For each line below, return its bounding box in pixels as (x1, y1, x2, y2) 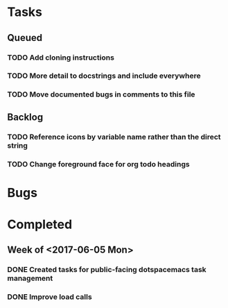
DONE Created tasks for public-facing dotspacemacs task (7, 265, 207, 275)
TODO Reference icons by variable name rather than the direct (7, 132, 221, 142)
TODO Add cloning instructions (7, 53, 114, 62)
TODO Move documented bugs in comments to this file (7, 89, 195, 99)
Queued (7, 32, 43, 44)
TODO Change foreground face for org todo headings (7, 159, 190, 169)
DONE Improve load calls (7, 292, 92, 302)
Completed (7, 216, 73, 232)
